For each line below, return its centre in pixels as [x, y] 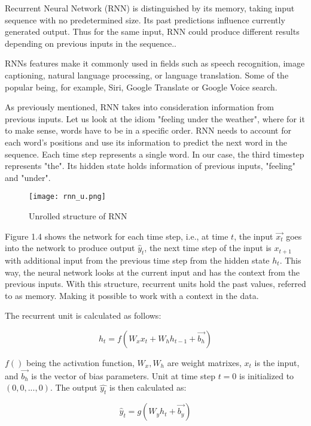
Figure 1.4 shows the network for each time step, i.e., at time [117, 236]
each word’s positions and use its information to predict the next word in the [146, 142]
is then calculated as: [148, 387]
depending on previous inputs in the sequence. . [91, 43]
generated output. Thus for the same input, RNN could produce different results [152, 31]
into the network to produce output [70, 248]
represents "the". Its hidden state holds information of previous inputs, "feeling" [150, 166]
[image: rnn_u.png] [67, 197]
